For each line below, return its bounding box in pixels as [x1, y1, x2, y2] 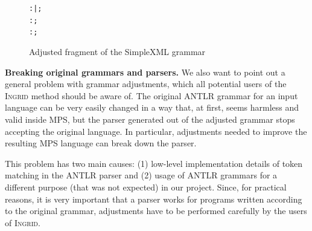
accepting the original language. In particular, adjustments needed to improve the [5, 125, 307, 137]
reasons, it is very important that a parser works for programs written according [5, 192, 302, 205]
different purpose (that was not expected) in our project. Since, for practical [5, 180, 287, 193]
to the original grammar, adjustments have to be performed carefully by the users [5, 204, 307, 217]
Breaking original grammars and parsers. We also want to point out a [5, 65, 285, 78]
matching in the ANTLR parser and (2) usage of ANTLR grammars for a [5, 169, 278, 181]
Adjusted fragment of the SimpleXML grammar [29, 45, 206, 57]
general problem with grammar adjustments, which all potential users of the [5, 77, 287, 90]
